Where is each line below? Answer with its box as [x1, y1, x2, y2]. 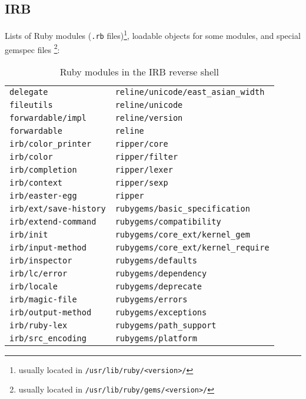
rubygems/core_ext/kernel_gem [115, 229, 250, 239]
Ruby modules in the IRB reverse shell [59, 64, 219, 78]
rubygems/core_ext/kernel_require [115, 242, 270, 252]
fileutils [9, 100, 53, 110]
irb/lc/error [9, 268, 68, 278]
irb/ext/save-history [9, 203, 106, 213]
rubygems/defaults [115, 255, 197, 265]
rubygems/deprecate [115, 281, 202, 291]
